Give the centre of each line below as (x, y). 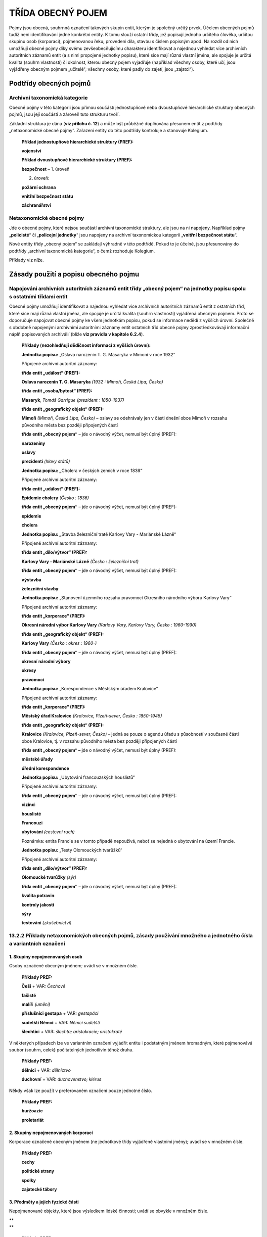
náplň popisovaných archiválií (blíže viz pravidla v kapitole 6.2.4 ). (77, 334)
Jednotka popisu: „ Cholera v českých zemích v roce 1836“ (82, 471)
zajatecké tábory (39, 1189)
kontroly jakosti (38, 904)
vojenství (31, 151)
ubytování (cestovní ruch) (48, 832)
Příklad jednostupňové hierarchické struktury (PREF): (77, 142)
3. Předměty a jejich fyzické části (44, 1202)
